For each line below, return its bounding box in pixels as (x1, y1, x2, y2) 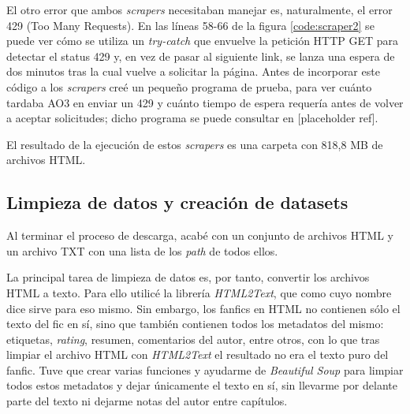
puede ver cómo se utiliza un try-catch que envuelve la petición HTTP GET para (6, 32, 399, 49)
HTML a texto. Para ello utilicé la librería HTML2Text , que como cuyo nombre (6, 284, 392, 300)
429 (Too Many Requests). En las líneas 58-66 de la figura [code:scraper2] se (6, 17, 375, 33)
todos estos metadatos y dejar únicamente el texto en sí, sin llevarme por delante (6, 377, 397, 393)
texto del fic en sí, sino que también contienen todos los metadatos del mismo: (6, 315, 384, 332)
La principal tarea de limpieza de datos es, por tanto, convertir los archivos (6, 269, 370, 285)
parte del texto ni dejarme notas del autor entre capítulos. (6, 393, 288, 409)
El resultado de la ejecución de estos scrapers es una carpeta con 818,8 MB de (6, 136, 383, 152)
